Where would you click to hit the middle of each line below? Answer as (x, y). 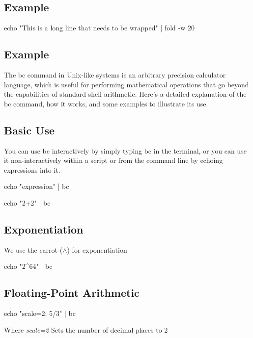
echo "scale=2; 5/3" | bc (40, 313)
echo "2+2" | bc (27, 202)
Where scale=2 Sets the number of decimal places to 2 (86, 329)
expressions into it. (32, 169)
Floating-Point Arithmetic (72, 293)
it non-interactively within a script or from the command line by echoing (113, 160)
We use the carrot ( (33, 249)
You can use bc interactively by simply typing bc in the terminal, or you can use (125, 150)
